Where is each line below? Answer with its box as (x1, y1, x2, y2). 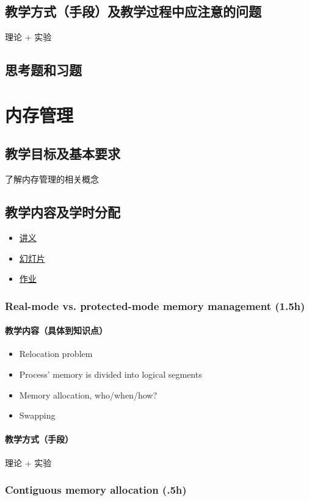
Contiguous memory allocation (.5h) (5, 482, 187, 497)
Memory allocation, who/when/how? (19, 388, 158, 401)
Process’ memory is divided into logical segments (19, 367, 202, 380)
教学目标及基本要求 (5, 144, 120, 163)
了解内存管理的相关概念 (5, 173, 99, 186)
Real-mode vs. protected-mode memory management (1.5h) (5, 298, 305, 313)
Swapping (19, 409, 56, 422)
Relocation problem (19, 347, 93, 360)
